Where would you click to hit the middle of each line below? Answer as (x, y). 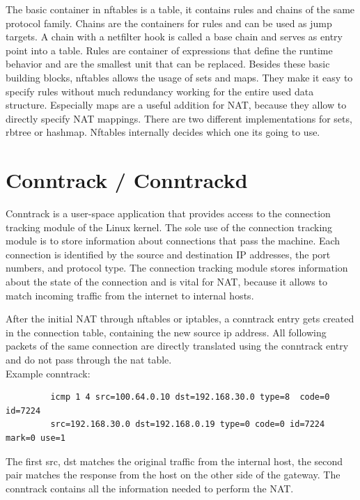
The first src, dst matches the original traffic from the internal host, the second (174, 461)
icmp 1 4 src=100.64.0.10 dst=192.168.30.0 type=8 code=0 (190, 397)
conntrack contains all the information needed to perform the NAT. (150, 488)
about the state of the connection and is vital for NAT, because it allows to (166, 282)
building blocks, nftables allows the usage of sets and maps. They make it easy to (179, 77)
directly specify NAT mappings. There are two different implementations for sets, (179, 118)
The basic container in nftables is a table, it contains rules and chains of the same (180, 9)
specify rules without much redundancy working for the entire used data (160, 91)
